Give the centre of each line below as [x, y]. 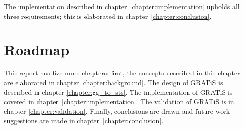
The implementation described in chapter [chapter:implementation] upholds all [122, 6]
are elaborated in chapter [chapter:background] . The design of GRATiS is [113, 82]
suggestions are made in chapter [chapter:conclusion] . [84, 120]
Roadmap [37, 49]
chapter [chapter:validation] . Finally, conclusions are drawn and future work [117, 111]
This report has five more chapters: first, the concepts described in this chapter [122, 73]
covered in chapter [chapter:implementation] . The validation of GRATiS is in [119, 101]
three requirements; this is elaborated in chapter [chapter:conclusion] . [108, 16]
